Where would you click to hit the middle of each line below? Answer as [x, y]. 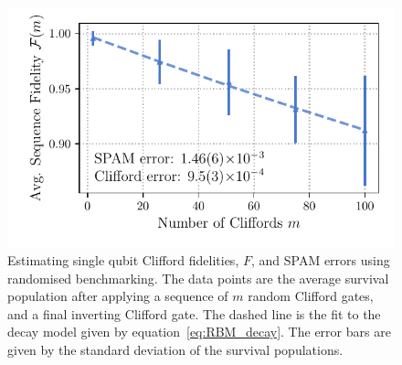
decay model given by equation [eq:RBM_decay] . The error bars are [199, 332]
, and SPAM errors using [320, 260]
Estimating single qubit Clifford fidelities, [123, 260]
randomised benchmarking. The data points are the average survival [198, 278]
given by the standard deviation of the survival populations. [175, 349]
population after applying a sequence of [118, 296]
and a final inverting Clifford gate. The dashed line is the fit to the [194, 313]
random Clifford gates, [311, 296]
